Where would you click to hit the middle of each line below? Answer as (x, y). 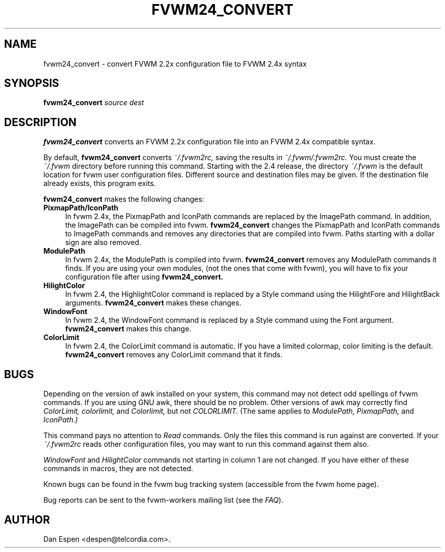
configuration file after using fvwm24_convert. (144, 277)
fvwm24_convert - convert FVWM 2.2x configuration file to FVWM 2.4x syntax (175, 64)
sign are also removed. (103, 242)
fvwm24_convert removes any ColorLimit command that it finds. (174, 355)
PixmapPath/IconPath (81, 208)
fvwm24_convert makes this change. (128, 329)
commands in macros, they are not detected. (118, 469)
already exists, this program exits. (100, 183)
